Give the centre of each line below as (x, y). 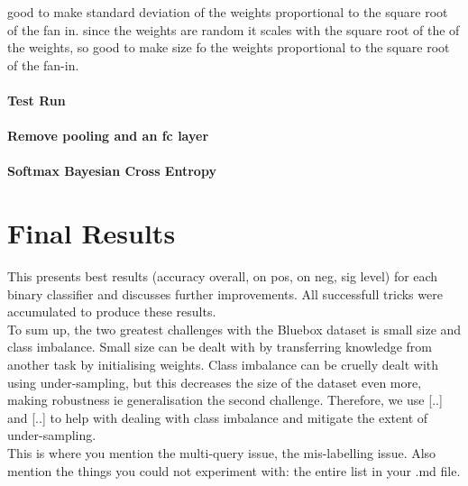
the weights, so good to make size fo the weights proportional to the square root (229, 47)
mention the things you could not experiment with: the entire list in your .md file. (234, 470)
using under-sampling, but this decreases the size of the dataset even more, (215, 382)
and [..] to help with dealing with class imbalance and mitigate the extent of (218, 417)
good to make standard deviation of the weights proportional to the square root (228, 12)
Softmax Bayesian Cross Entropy (112, 171)
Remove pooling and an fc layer (108, 136)
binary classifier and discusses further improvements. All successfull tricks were (225, 293)
